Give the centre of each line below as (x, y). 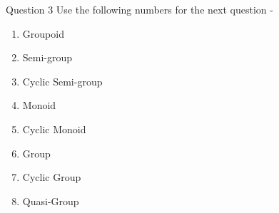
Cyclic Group (52, 177)
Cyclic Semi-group (62, 81)
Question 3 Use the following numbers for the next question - (139, 9)
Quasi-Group (51, 201)
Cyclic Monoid (54, 129)
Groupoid (43, 33)
